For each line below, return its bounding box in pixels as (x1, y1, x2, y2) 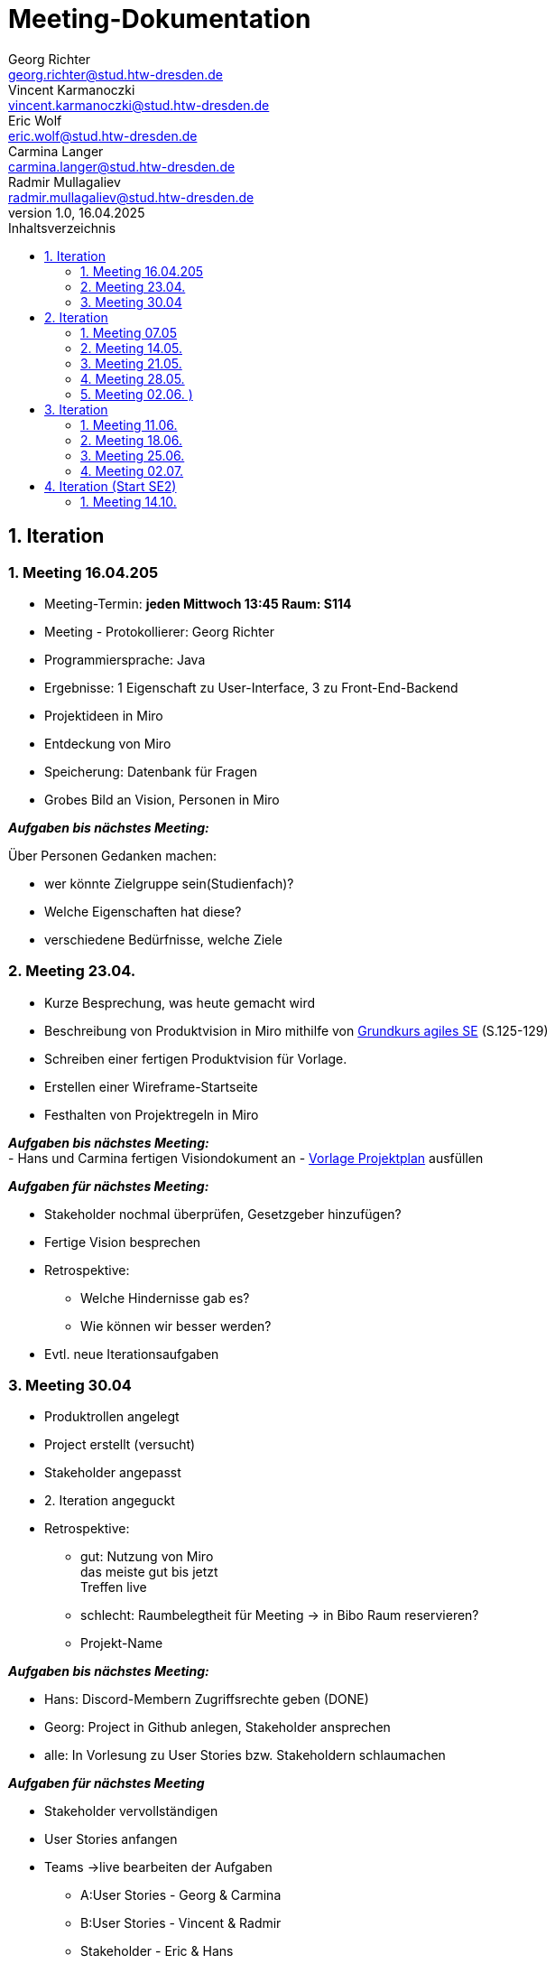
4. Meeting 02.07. (80, 462, 184, 479)
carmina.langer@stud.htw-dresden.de (8, 158, 236, 174)
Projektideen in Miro (44, 707, 163, 723)
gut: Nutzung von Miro (80, 1549, 214, 1565)
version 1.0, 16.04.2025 (8, 204, 145, 220)
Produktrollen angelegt (44, 1409, 180, 1425)
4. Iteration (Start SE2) (44, 478, 177, 494)
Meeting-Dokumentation (8, 4, 311, 34)
